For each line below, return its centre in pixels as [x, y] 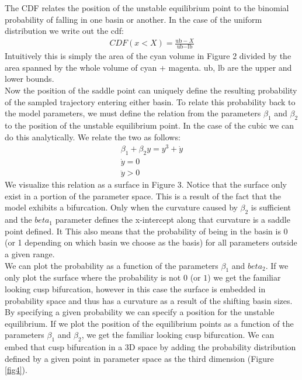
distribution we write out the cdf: [64, 31]
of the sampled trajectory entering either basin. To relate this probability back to [150, 101]
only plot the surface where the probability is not [93, 277]
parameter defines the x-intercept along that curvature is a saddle [173, 220]
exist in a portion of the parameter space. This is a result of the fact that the [143, 196]
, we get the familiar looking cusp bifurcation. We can [178, 335]
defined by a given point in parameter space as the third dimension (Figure [139, 358]
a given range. [30, 254]
